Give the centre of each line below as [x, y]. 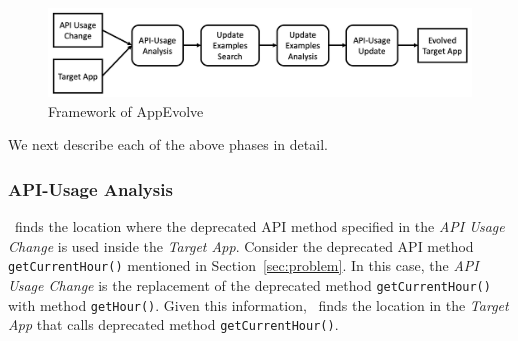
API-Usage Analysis [90, 188]
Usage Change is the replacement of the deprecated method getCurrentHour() [249, 284]
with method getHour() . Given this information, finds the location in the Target [258, 304]
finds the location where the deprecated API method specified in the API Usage [259, 226]
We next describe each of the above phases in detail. [168, 144]
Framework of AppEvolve [126, 110]
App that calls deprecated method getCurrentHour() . [173, 324]
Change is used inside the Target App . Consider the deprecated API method [241, 245]
